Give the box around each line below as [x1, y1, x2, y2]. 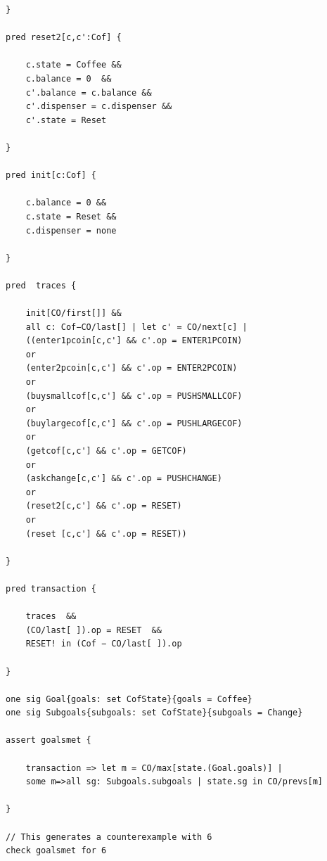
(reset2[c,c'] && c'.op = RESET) [25, 501, 182, 511]
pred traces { [6, 280, 77, 291]
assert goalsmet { [6, 735, 91, 746]
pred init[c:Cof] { [6, 170, 96, 181]
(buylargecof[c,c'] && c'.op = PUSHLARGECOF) [25, 418, 243, 428]
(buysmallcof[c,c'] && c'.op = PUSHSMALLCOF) [25, 390, 243, 401]
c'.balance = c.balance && [25, 87, 152, 98]
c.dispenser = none [25, 225, 117, 236]
